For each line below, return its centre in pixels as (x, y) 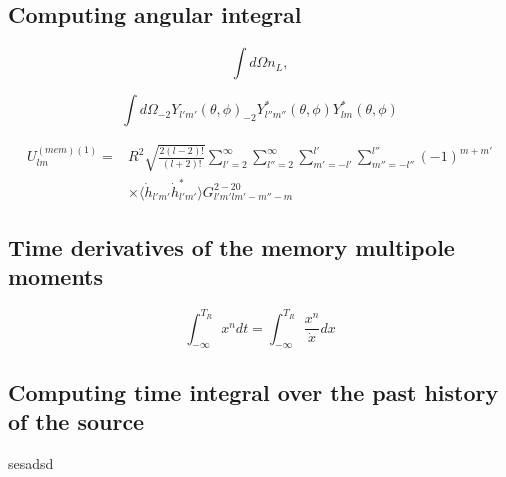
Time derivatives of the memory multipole (231, 246)
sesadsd (31, 463)
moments (56, 276)
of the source (76, 421)
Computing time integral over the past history (253, 391)
